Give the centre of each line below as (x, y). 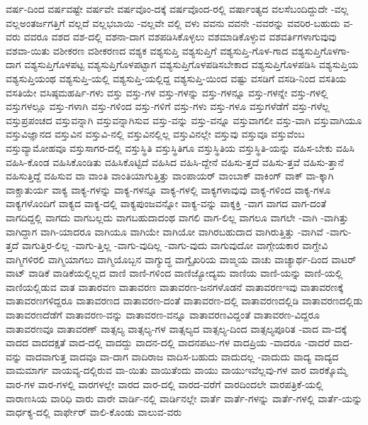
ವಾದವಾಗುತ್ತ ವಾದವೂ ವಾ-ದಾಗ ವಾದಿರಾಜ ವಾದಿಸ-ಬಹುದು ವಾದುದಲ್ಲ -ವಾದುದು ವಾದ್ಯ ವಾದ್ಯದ (182, 356)
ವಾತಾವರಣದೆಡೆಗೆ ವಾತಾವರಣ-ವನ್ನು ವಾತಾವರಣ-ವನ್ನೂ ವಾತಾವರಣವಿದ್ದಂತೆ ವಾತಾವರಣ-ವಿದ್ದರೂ (163, 315)
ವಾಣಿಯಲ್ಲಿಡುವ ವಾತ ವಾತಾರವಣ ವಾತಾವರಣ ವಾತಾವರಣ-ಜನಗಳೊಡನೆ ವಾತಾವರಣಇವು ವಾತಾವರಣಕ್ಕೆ (175, 286)
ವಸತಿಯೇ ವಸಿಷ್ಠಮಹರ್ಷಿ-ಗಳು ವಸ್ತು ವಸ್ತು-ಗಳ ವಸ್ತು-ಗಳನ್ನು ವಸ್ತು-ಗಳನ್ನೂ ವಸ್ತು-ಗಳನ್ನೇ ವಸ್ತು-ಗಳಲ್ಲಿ (167, 92)
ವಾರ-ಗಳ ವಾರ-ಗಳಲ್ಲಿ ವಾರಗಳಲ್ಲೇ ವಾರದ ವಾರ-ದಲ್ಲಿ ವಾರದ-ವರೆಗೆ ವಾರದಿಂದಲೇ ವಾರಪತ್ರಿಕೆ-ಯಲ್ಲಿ (165, 384)
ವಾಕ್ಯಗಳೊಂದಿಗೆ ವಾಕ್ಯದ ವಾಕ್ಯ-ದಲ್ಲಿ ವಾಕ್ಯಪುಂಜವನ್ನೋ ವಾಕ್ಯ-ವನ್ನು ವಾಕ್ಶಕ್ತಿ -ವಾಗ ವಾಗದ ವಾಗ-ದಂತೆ (166, 203)
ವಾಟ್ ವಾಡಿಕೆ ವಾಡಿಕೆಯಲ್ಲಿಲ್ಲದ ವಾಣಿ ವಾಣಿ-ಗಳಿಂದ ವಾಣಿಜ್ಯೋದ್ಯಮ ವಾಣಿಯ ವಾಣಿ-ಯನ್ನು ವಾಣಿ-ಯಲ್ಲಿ (174, 273)
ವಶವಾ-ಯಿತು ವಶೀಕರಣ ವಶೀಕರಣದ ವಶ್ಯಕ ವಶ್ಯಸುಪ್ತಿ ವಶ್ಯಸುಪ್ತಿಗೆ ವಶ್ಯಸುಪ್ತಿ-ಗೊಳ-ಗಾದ (147, 50)
